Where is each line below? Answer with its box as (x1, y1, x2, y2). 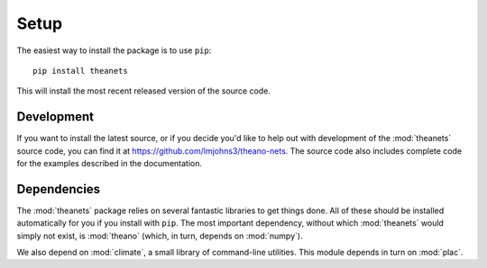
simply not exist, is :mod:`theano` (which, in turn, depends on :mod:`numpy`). (16, 230, 303, 241)
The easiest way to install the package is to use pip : (16, 45, 212, 56)
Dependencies (16, 181, 101, 197)
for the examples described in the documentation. (16, 158, 203, 169)
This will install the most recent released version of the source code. (16, 85, 271, 96)
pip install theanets (32, 66, 128, 76)
